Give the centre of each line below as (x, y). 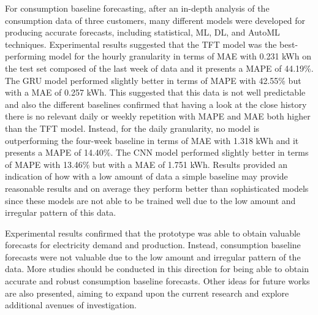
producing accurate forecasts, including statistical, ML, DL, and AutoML (142, 32)
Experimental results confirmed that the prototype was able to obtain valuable (153, 233)
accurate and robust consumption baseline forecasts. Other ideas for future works (157, 281)
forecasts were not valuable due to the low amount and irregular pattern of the (153, 256)
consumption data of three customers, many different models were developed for (155, 20)
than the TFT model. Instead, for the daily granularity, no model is (132, 128)
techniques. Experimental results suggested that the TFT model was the (141, 44)
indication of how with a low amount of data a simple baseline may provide (146, 176)
